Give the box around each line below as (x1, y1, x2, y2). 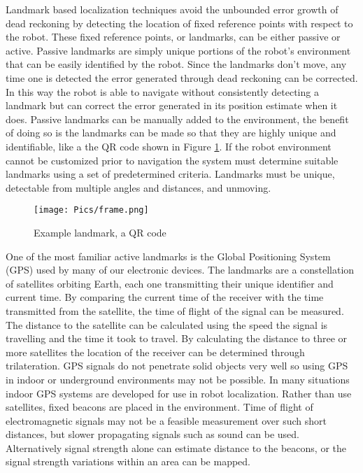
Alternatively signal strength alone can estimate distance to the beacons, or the (6, 440, 346, 455)
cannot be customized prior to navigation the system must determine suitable (6, 153, 339, 167)
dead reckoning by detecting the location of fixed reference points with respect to (6, 15, 353, 30)
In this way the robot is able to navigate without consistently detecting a (6, 84, 319, 99)
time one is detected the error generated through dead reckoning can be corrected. (6, 70, 358, 85)
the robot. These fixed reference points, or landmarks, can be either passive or (6, 29, 341, 44)
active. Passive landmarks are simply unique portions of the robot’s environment (6, 43, 351, 57)
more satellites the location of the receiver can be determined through (6, 344, 305, 359)
